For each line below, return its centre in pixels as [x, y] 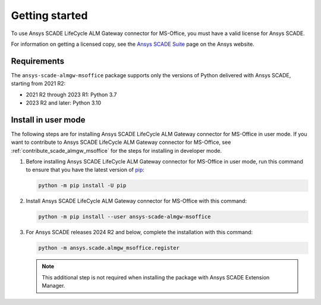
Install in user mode [48, 120]
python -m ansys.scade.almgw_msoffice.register [109, 248]
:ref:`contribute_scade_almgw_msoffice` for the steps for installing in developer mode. [117, 150]
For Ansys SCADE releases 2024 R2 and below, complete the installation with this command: [139, 232]
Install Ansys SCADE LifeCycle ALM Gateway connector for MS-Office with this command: [136, 201]
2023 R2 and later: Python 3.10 [63, 103]
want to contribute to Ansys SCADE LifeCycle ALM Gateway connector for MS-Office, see [121, 142]
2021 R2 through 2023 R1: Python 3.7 [71, 95]
